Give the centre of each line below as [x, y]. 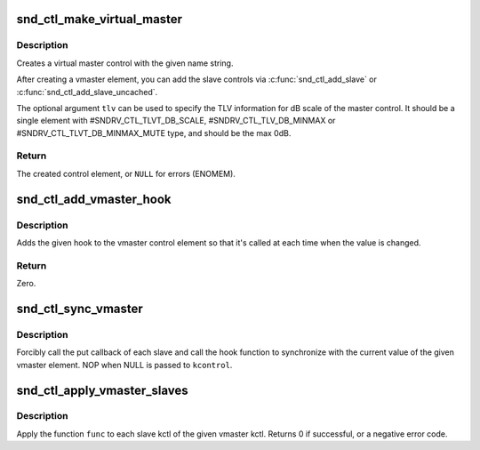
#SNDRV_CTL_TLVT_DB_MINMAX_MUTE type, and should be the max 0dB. [154, 133]
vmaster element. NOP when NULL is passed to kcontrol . [124, 365]
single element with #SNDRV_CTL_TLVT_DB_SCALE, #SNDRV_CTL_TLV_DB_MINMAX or [176, 121]
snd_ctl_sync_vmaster [80, 308]
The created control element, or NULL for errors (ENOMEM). [126, 173]
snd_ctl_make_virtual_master [99, 19]
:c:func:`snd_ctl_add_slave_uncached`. [87, 92]
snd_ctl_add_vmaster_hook [94, 199]
